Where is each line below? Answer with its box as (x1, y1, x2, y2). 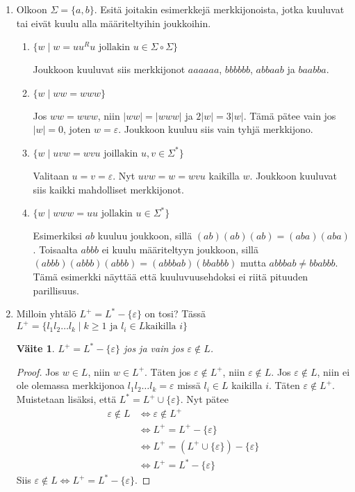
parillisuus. (33, 283, 79, 297)
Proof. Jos (16, 364, 60, 379)
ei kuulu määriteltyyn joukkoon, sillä (101, 241, 258, 256)
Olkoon (16, 2, 47, 16)
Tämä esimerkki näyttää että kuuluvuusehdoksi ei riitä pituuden (33, 269, 308, 283)
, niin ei (317, 364, 350, 379)
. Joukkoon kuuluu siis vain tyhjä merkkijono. (118, 122, 313, 136)
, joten (63, 122, 91, 136)
